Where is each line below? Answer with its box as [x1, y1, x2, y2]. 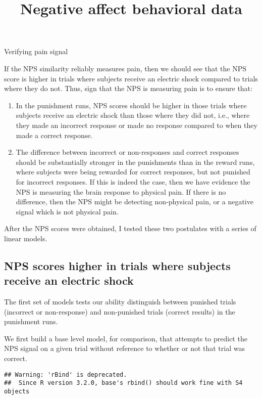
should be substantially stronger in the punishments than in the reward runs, [16, 156, 255, 167]
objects [4, 387, 30, 395]
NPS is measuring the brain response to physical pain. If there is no [16, 186, 226, 197]
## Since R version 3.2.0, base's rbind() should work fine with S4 [4, 379, 243, 387]
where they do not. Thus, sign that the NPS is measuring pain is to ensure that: [4, 83, 252, 94]
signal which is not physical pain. [16, 206, 119, 216]
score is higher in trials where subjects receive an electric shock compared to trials [4, 73, 258, 83]
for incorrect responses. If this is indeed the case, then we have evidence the [16, 176, 250, 187]
